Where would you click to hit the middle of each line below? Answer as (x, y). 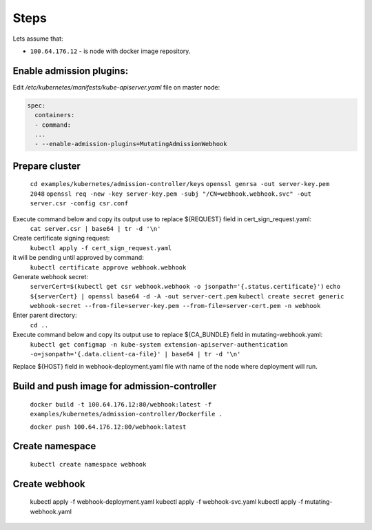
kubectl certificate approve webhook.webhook (108, 267)
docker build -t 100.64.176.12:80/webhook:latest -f (121, 404)
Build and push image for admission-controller (115, 386)
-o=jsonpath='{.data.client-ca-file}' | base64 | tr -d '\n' (135, 354)
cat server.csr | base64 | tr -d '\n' (95, 228)
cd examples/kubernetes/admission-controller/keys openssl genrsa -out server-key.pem (180, 184)
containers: (55, 115)
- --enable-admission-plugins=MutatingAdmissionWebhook (131, 144)
